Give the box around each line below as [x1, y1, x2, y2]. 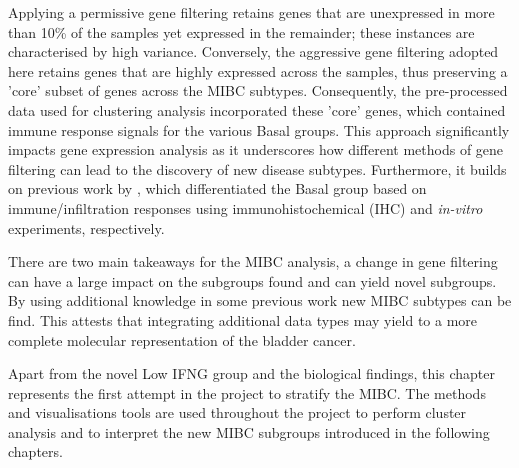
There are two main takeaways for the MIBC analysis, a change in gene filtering [8, 251, 498, 272]
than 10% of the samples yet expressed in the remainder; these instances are [8, 21, 475, 42]
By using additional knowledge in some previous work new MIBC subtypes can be [8, 290, 512, 311]
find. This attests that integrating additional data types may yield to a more [8, 309, 478, 330]
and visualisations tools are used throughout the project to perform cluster [8, 402, 467, 423]
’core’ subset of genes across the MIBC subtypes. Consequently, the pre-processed [8, 80, 508, 101]
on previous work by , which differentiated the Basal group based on [8, 178, 427, 199]
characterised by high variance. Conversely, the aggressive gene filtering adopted [8, 41, 499, 62]
